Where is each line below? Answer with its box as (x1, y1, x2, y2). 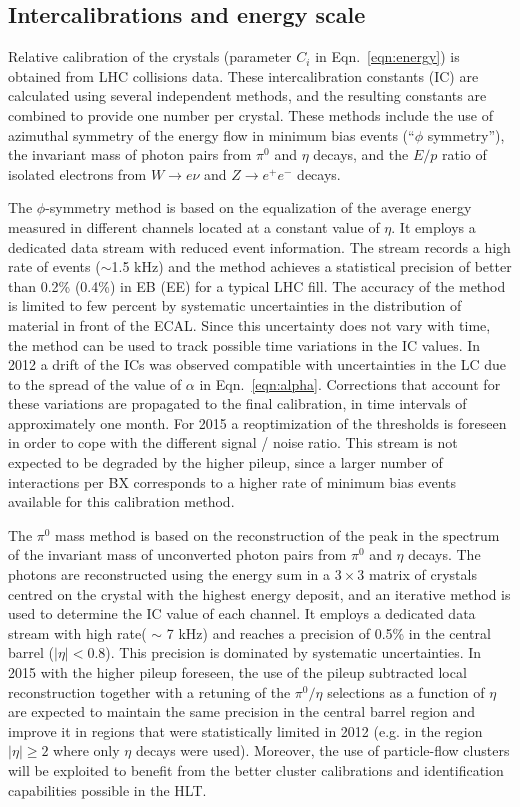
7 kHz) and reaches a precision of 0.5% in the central (166, 622, 491, 643)
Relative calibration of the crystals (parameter (8, 46, 292, 67)
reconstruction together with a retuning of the (8, 681, 291, 702)
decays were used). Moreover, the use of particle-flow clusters (135, 740, 510, 761)
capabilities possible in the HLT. (8, 779, 207, 800)
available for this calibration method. (8, 491, 235, 512)
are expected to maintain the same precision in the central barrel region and (8, 701, 476, 722)
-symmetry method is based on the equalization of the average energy (45, 197, 472, 218)
